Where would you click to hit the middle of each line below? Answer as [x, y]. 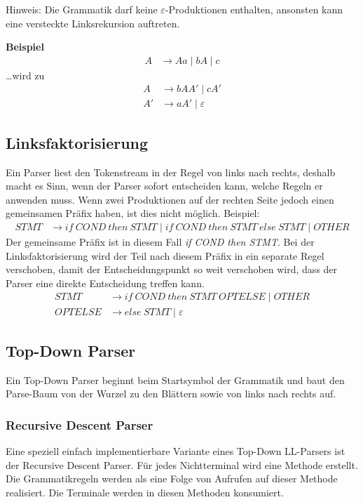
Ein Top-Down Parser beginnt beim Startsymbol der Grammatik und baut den [175, 379]
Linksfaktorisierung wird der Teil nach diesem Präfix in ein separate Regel [165, 255]
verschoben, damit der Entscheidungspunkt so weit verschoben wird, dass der [172, 269]
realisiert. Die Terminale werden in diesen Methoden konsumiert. [145, 492]
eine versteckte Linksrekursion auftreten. [93, 23]
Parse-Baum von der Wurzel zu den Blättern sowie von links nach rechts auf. [171, 394]
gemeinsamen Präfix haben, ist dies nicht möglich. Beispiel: [133, 213]
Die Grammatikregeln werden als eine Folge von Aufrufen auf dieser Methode [172, 478]
